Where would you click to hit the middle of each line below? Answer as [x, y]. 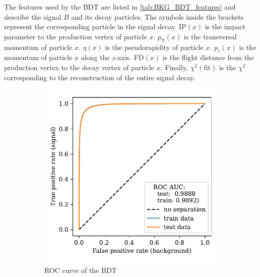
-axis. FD [129, 57]
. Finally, [174, 67]
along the [95, 57]
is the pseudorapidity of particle [154, 47]
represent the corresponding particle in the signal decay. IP [95, 26]
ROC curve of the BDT [81, 270]
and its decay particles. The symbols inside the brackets [157, 16]
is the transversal [210, 36]
